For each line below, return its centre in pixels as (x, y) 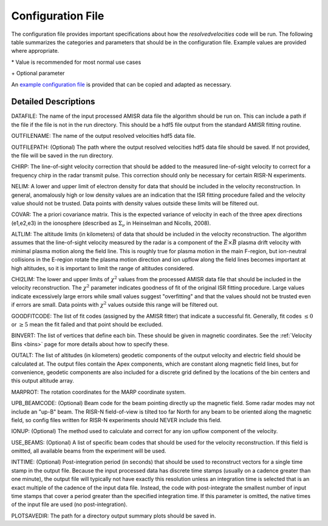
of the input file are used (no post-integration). (69, 505)
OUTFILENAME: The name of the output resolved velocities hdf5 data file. (104, 136)
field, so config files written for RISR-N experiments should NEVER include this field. (116, 420)
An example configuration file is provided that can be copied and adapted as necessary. (121, 84)
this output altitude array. (43, 381)
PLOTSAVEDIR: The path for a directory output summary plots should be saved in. (114, 516)
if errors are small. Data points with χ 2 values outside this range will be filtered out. (115, 305)
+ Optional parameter (38, 73)
